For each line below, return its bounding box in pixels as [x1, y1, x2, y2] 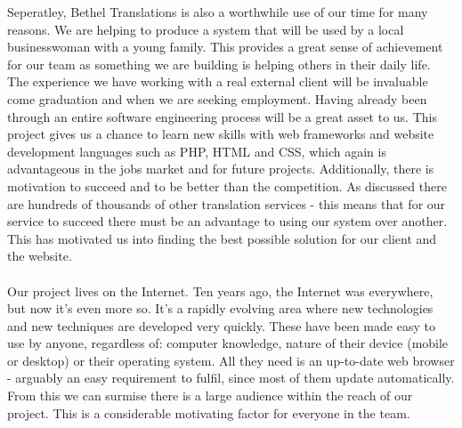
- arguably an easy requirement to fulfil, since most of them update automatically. [7, 368, 455, 387]
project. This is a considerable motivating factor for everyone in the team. [7, 403, 410, 422]
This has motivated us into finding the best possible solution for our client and [7, 229, 437, 247]
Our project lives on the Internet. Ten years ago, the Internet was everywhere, [7, 281, 434, 300]
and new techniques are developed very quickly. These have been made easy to [7, 316, 435, 335]
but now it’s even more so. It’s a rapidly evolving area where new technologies [7, 299, 434, 318]
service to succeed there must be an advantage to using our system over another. [7, 212, 448, 230]
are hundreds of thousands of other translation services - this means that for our [7, 194, 446, 213]
